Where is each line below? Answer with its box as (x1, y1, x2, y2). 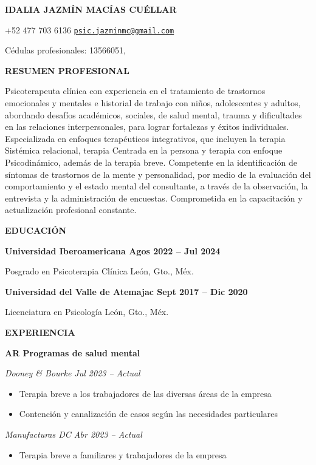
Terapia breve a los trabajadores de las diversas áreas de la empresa (19, 387, 272, 399)
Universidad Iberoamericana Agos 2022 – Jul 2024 (5, 244, 221, 257)
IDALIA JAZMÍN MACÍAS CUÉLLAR (5, 3, 177, 15)
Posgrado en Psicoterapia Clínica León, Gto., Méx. (5, 265, 194, 277)
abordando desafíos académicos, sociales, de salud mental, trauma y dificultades (5, 108, 302, 121)
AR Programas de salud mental (5, 346, 140, 359)
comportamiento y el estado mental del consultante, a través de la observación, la (5, 180, 308, 192)
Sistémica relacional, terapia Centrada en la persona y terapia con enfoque (5, 144, 283, 157)
